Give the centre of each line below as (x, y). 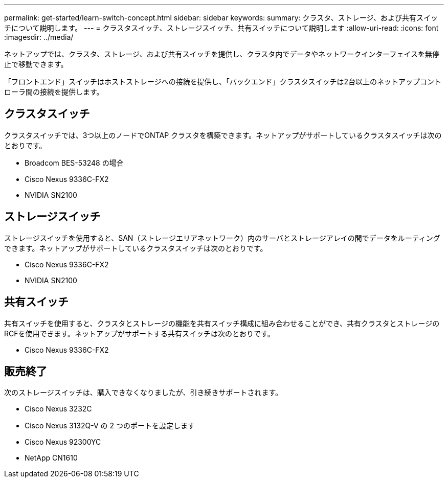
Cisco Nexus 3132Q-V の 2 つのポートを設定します (110, 426)
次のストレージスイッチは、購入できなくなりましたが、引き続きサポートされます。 (143, 393)
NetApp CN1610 (51, 458)
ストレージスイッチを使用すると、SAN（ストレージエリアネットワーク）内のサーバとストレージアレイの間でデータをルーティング (222, 238)
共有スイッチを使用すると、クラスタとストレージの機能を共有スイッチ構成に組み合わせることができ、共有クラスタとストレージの (222, 323)
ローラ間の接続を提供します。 (54, 92)
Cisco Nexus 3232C (58, 409)
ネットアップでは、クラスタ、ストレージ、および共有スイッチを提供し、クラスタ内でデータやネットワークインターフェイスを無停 (222, 54)
